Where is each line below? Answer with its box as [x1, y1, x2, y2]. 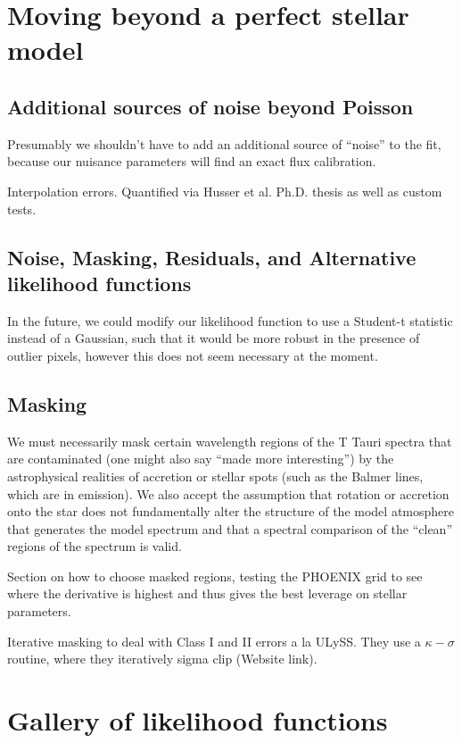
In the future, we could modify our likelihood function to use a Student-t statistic [7, 311, 453, 330]
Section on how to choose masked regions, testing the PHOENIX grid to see [7, 566, 423, 585]
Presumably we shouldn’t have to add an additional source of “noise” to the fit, [7, 134, 441, 153]
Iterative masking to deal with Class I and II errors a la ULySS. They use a [7, 631, 421, 650]
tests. [7, 199, 37, 218]
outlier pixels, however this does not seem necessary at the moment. [7, 346, 378, 364]
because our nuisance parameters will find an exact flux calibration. [7, 152, 376, 171]
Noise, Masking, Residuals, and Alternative [7, 243, 417, 271]
